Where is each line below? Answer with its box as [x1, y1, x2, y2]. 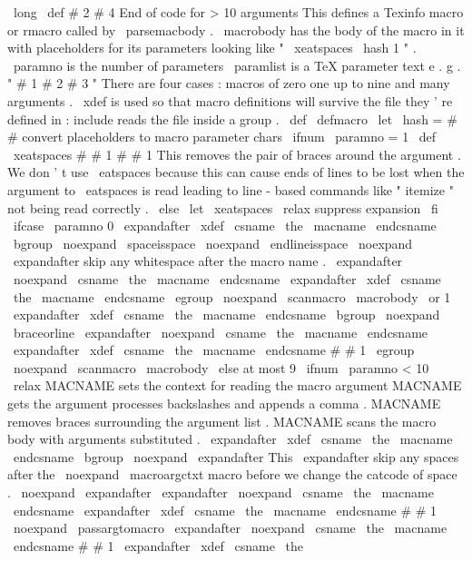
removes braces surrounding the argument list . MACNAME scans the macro [7, 411, 437, 430]
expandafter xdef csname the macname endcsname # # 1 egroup [13, 340, 415, 359]
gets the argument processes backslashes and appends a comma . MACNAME [7, 394, 441, 413]
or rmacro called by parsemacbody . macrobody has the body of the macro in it [7, 20, 465, 39]
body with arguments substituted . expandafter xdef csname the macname [7, 429, 453, 448]
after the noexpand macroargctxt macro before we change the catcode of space [7, 465, 457, 484]
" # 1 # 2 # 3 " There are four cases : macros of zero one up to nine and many [7, 74, 450, 93]
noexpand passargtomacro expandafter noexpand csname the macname [13, 518, 447, 537]
